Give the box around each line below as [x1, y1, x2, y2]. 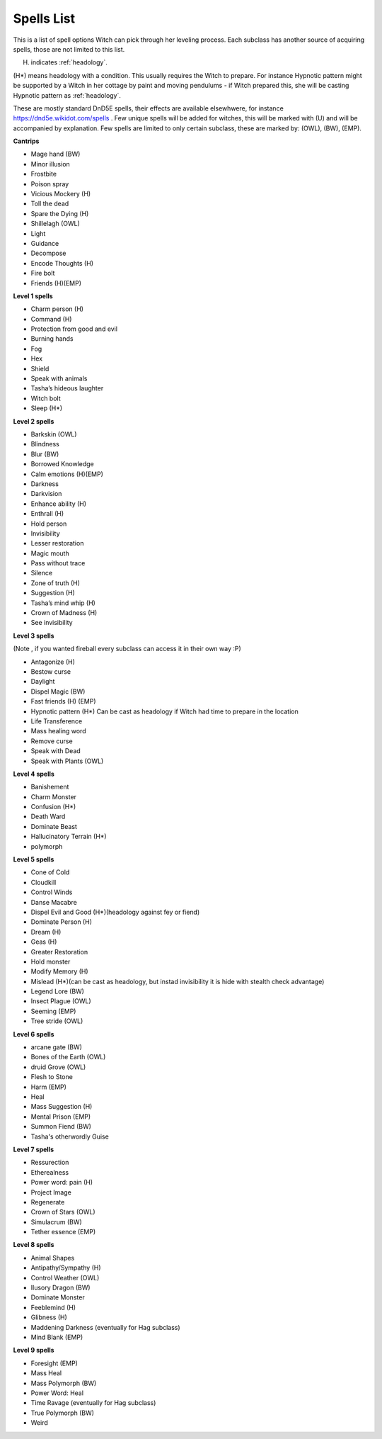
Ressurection [30, 1158, 69, 1167]
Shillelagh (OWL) [30, 220, 81, 228]
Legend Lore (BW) [30, 987, 85, 995]
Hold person [30, 519, 67, 528]
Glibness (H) [30, 1313, 67, 1321]
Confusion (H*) [30, 803, 76, 811]
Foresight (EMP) [30, 1359, 78, 1367]
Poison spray [30, 179, 69, 188]
